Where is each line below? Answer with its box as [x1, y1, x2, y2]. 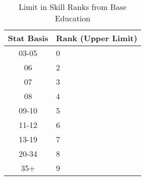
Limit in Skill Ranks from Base [18, 1, 127, 12]
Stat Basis [8, 32, 48, 44]
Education [55, 12, 91, 24]
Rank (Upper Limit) [56, 32, 138, 44]
